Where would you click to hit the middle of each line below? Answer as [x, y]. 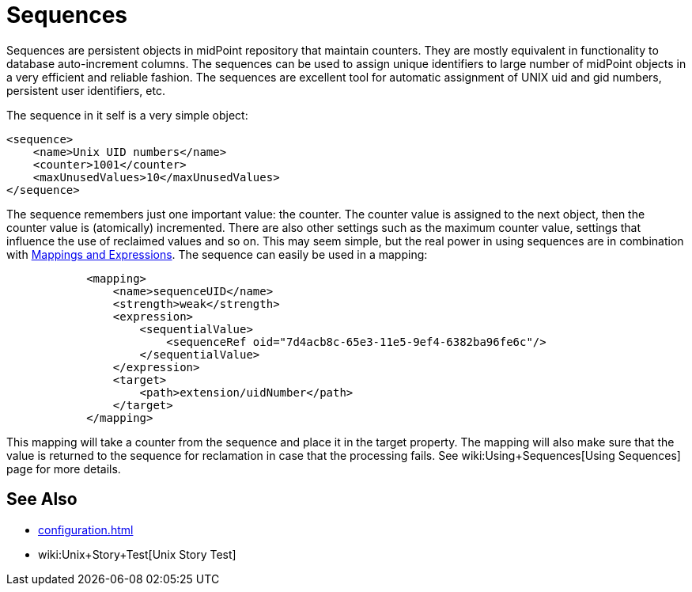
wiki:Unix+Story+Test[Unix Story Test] [137, 554]
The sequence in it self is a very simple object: [127, 115]
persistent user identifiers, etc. [86, 90]
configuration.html [86, 529]
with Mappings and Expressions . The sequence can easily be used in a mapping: [217, 254]
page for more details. [64, 469]
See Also [42, 499]
